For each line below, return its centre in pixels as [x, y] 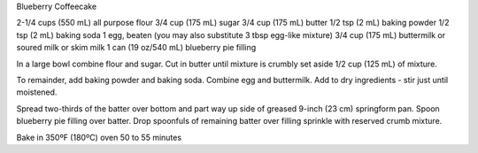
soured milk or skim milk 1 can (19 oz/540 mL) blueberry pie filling [136, 48]
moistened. [37, 92]
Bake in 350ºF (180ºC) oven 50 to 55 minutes [99, 137]
